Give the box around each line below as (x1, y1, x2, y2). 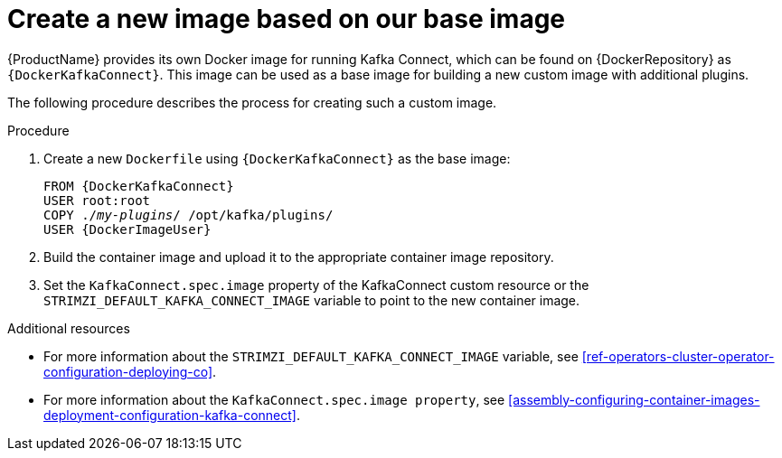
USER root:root (43, 192, 151, 208)
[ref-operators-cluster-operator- (581, 348, 775, 364)
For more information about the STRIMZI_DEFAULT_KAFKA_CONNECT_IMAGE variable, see (43, 348, 579, 364)
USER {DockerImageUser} (43, 221, 212, 237)
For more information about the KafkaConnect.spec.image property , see (43, 391, 505, 407)
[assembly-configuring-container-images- (508, 391, 760, 407)
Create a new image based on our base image (7, 4, 566, 34)
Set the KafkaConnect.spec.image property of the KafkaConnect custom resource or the (43, 276, 589, 293)
